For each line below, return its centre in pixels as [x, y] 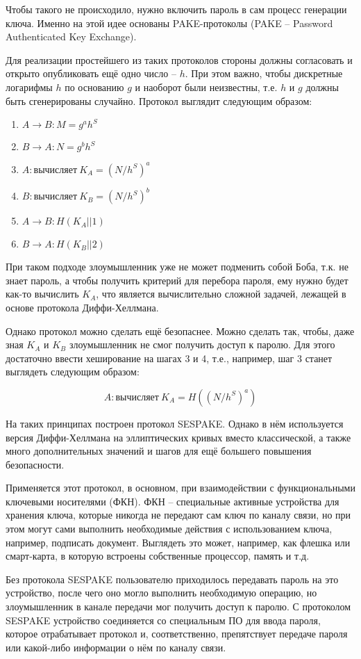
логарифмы [29, 87]
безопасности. [35, 464]
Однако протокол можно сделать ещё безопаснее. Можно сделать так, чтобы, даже [180, 331]
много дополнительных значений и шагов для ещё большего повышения [159, 451]
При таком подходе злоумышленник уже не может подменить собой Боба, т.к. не [177, 267]
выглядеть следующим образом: [73, 372]
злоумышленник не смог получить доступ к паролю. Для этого [202, 344]
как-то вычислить [42, 294]
